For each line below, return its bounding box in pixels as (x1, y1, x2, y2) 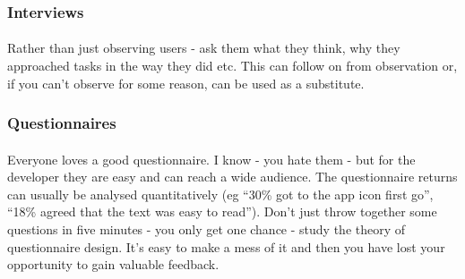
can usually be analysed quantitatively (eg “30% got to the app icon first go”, (7, 184, 434, 203)
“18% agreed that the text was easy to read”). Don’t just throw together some (7, 202, 437, 221)
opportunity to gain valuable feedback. (7, 255, 220, 274)
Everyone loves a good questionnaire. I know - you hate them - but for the (7, 149, 416, 168)
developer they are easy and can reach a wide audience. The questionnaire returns (7, 167, 458, 186)
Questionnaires (7, 112, 116, 134)
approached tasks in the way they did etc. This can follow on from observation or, (7, 56, 458, 75)
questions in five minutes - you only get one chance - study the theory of (7, 220, 406, 239)
